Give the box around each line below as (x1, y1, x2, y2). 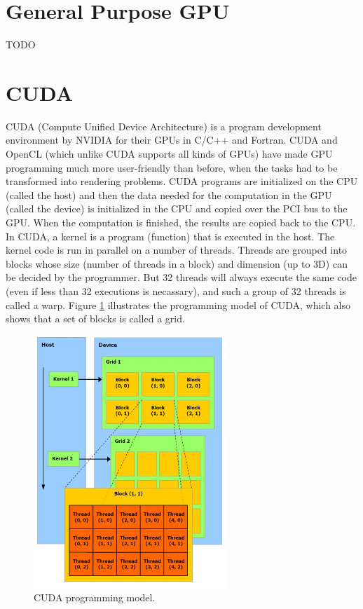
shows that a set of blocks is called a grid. (6, 311, 185, 326)
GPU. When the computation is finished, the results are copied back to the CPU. (6, 215, 356, 229)
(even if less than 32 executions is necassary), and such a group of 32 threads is (6, 283, 346, 298)
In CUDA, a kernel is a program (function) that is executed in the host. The (6, 228, 335, 243)
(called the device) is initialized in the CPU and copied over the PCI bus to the (6, 201, 348, 216)
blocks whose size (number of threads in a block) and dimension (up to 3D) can (6, 256, 348, 271)
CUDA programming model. (34, 589, 156, 604)
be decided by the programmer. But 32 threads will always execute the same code (6, 270, 357, 285)
